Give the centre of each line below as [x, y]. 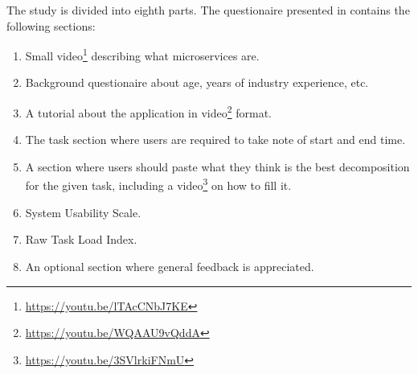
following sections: [51, 25]
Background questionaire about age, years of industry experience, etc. [197, 82]
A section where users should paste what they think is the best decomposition [217, 166]
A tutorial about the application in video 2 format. [148, 111]
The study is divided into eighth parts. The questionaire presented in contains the [208, 10]
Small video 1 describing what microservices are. [142, 54]
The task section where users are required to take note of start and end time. [215, 140]
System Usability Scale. [83, 212]
